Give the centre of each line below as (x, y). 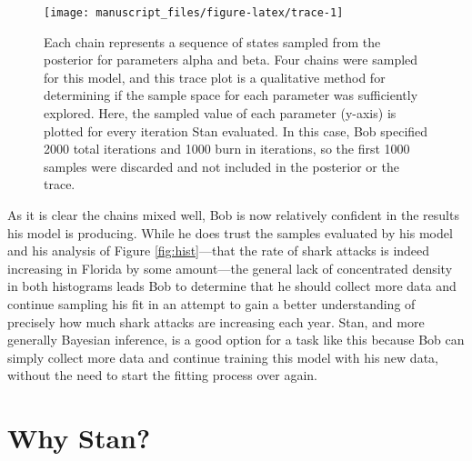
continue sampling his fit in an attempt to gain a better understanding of (211, 303)
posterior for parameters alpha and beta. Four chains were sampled (231, 60)
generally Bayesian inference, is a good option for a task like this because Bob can (236, 340)
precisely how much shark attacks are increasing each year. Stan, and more (216, 321)
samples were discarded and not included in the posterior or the (221, 166)
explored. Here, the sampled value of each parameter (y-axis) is (220, 113)
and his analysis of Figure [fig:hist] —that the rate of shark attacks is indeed (219, 251)
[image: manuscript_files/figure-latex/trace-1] (194, 13)
